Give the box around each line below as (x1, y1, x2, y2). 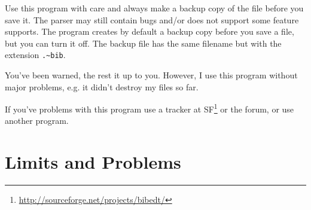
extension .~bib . (5, 48, 66, 61)
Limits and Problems (5, 150, 181, 174)
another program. (5, 114, 69, 127)
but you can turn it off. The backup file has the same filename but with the (5, 36, 282, 49)
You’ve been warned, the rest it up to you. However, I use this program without (5, 69, 298, 81)
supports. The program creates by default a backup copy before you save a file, (5, 25, 294, 38)
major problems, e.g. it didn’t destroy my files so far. (5, 80, 199, 93)
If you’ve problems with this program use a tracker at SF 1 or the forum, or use (5, 101, 294, 115)
